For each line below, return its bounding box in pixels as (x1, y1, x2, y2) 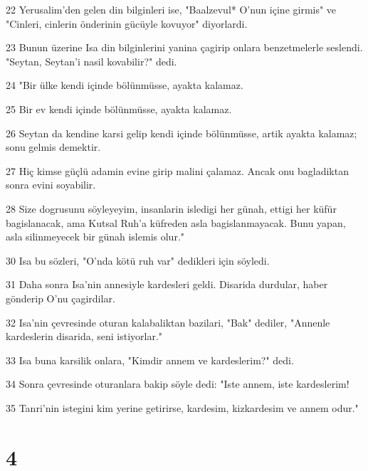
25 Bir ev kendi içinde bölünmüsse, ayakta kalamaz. (6, 101, 232, 116)
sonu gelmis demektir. (6, 139, 101, 154)
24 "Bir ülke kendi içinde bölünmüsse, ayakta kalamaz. (6, 78, 243, 92)
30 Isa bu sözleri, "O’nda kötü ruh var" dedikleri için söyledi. (6, 253, 270, 268)
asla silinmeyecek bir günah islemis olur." (6, 229, 185, 244)
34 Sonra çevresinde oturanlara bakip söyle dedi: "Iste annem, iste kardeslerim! (6, 376, 349, 391)
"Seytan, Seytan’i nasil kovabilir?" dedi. (6, 53, 177, 68)
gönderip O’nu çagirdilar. (6, 290, 115, 305)
